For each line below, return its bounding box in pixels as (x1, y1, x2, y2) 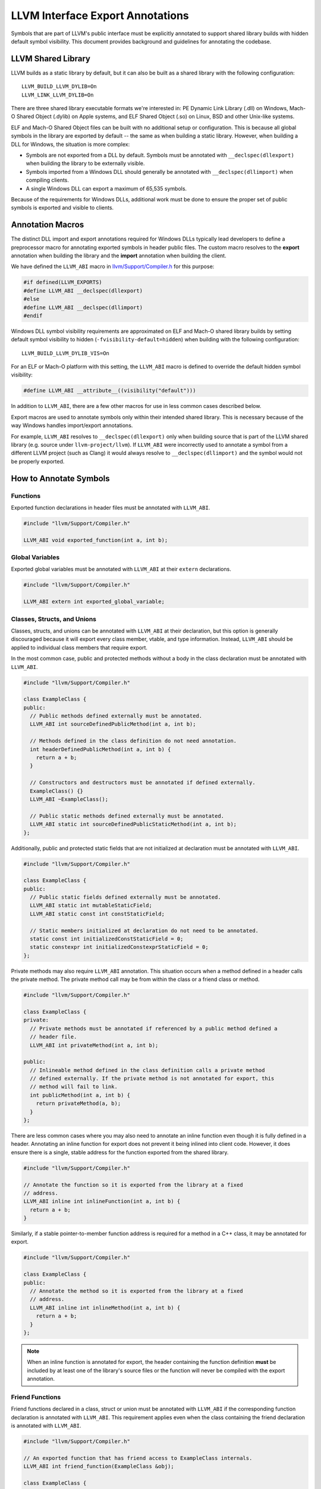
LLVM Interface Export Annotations (11, 9, 190, 22)
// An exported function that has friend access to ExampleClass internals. (23, 1454, 253, 1462)
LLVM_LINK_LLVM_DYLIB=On (21, 91, 94, 98)
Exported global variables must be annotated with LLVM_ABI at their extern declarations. (11, 566, 231, 573)
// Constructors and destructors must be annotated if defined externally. (30, 779, 256, 786)
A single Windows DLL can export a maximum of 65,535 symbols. (26, 185, 187, 192)
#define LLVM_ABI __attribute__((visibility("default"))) (23, 387, 196, 394)
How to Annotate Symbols (11, 474, 110, 484)
